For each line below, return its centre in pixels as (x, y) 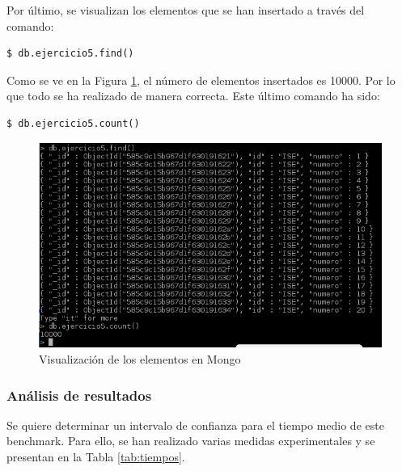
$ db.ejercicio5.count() (73, 123)
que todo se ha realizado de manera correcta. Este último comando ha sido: (193, 96)
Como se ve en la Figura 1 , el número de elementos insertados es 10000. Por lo (201, 80)
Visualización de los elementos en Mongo (140, 359)
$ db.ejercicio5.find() (70, 54)
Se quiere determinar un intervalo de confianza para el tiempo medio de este (195, 425)
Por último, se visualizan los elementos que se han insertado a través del (186, 10)
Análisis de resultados (79, 395)
